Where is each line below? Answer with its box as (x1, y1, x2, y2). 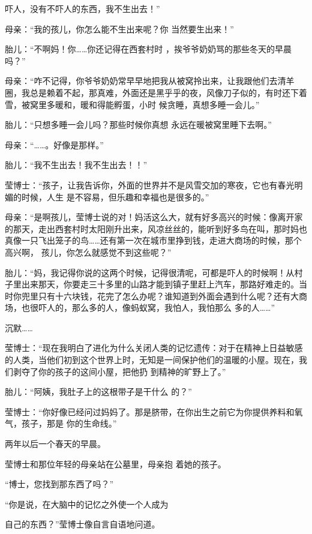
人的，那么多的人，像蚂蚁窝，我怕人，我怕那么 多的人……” (46, 301, 275, 314)
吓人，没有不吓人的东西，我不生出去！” (5, 2, 160, 14)
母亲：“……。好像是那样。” (5, 138, 104, 151)
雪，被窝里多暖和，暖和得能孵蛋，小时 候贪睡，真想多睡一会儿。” (5, 98, 260, 110)
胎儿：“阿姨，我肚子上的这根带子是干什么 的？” (5, 385, 192, 398)
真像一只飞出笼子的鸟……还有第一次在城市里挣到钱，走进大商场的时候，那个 (5, 234, 302, 247)
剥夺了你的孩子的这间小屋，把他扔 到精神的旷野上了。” (13, 365, 226, 377)
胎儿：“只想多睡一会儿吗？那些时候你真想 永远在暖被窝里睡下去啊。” (5, 118, 272, 131)
